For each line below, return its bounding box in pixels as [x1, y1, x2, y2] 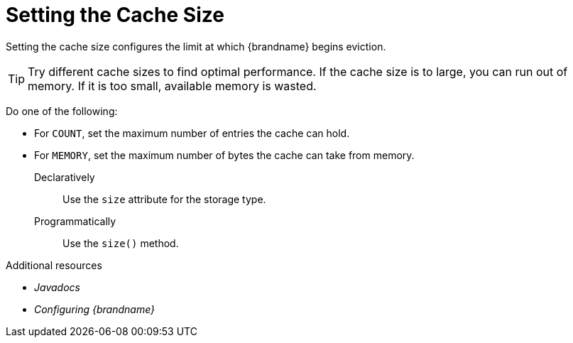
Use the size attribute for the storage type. [62, 192, 266, 205]
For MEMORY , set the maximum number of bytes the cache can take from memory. [34, 148, 415, 161]
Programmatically [34, 214, 116, 227]
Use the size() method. [62, 236, 179, 249]
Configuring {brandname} [34, 303, 155, 315]
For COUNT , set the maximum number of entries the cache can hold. [34, 126, 350, 139]
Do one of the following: [6, 104, 118, 117]
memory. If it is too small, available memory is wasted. [28, 78, 317, 93]
